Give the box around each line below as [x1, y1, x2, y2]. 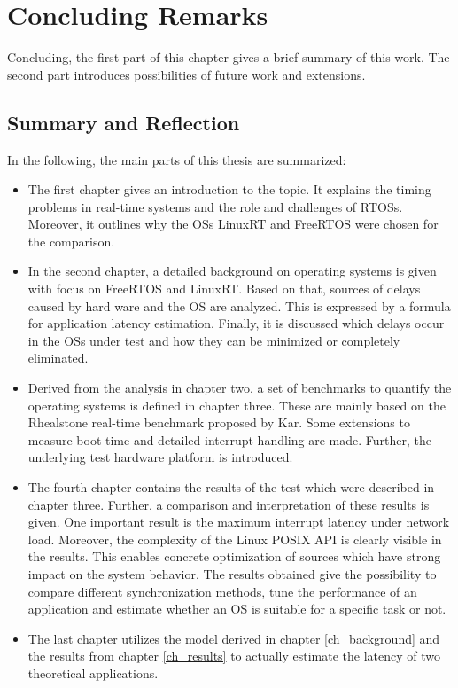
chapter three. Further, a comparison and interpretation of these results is [27, 495, 430, 513]
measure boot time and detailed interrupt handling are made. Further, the [27, 430, 431, 449]
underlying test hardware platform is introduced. [27, 448, 293, 466]
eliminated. [27, 348, 89, 367]
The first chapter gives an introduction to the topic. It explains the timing [27, 180, 431, 199]
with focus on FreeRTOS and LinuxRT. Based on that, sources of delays [27, 279, 421, 298]
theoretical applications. [27, 663, 159, 682]
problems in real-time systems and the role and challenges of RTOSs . [27, 197, 403, 215]
